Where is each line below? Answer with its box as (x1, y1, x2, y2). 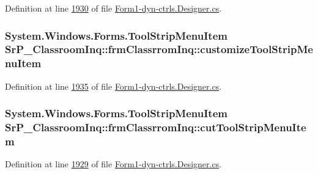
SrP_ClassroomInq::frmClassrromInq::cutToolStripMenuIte (5, 120, 306, 135)
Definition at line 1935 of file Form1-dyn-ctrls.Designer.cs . (5, 79, 222, 92)
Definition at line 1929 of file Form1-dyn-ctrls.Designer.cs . (5, 158, 222, 170)
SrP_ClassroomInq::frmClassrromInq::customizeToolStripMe (5, 42, 313, 57)
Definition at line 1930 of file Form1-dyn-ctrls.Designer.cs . (5, 2, 222, 14)
